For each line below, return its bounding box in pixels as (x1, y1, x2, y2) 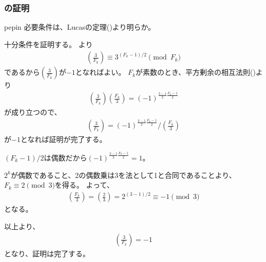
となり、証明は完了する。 (4, 248, 90, 258)
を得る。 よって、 (54, 179, 114, 190)
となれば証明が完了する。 (20, 134, 107, 145)
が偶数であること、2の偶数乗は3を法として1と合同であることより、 (10, 169, 236, 180)
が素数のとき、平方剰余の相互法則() (135, 67, 256, 77)
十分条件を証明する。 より (4, 38, 93, 49)
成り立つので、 (11, 107, 62, 117)
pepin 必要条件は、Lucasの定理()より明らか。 (4, 22, 156, 32)
